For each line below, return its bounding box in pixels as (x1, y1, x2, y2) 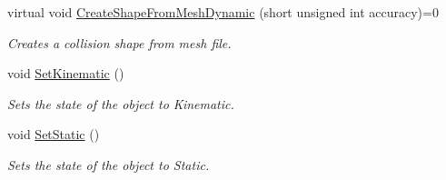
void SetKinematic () (7, 64, 124, 83)
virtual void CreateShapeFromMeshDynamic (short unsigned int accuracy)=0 (7, 3, 439, 21)
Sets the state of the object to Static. (7, 155, 210, 174)
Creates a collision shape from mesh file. (7, 33, 232, 52)
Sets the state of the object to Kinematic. (7, 94, 234, 113)
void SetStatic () (7, 125, 100, 144)
